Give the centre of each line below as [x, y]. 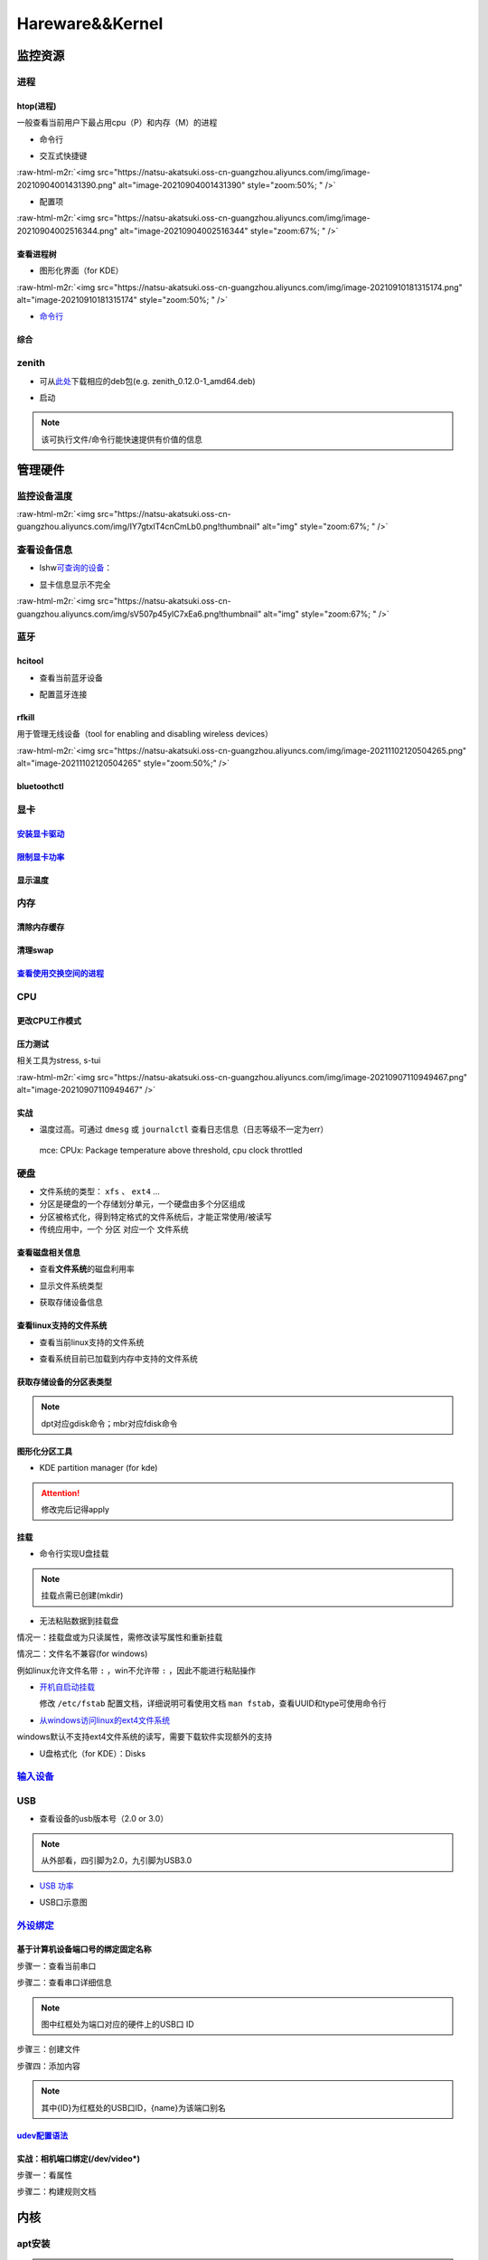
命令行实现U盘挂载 [74, 1554]
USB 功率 [56, 1886]
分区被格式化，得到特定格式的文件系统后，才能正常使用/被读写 [156, 1217]
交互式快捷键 [63, 155]
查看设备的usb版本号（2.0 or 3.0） [104, 1819]
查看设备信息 [45, 550]
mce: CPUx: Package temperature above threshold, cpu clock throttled [171, 1150]
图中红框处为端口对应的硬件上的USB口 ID [117, 2024]
